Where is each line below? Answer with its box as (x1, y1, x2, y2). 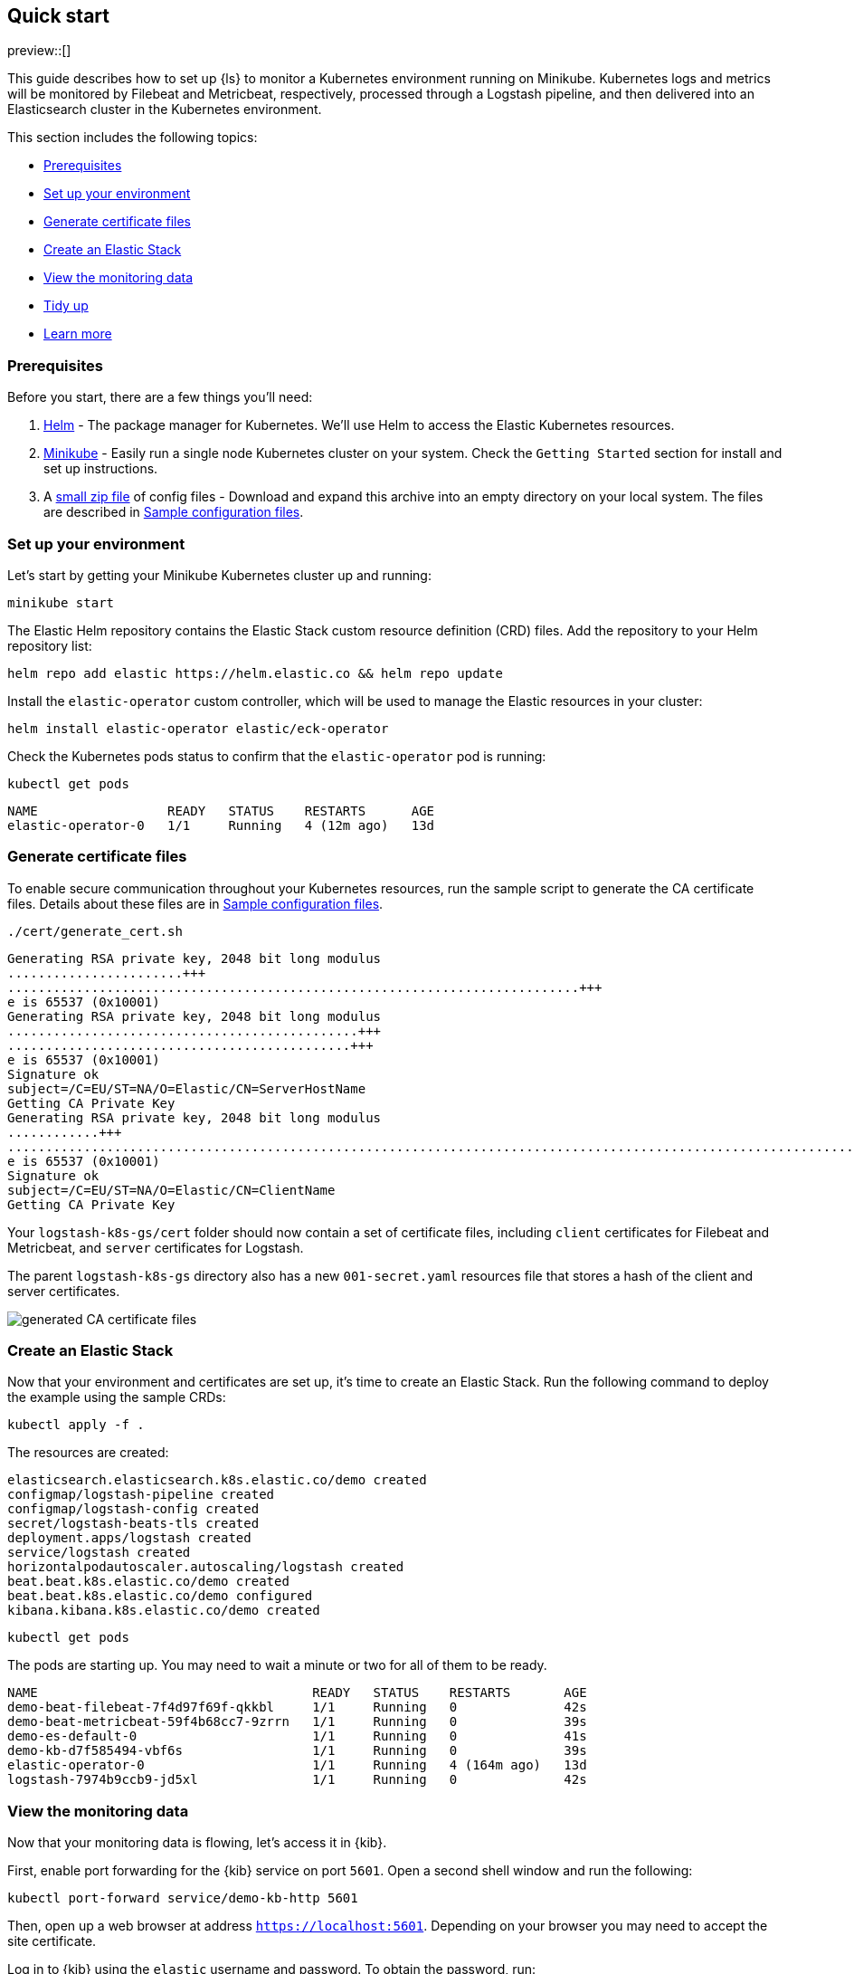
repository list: (7, 637, 92, 653)
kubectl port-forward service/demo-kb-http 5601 (7, 1891, 358, 1906)
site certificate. (7, 1933, 97, 1950)
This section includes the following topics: (7, 129, 258, 146)
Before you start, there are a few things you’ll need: (7, 389, 313, 405)
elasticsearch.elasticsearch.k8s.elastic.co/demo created (7, 1473, 427, 1488)
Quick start (7, 5, 109, 27)
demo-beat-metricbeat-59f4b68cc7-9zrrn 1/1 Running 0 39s (7, 1714, 587, 1730)
